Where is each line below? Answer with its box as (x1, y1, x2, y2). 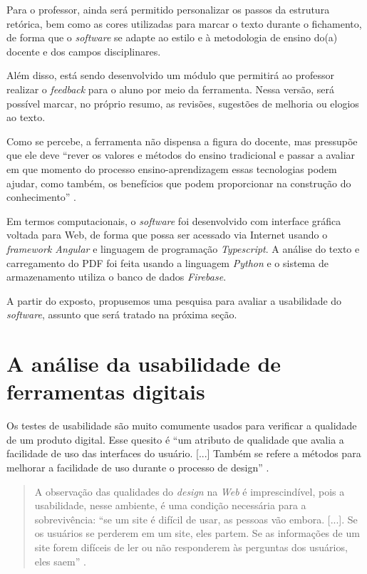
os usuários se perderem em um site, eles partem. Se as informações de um (34, 526, 360, 541)
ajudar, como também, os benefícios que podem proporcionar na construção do (6, 175, 351, 190)
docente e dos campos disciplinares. (6, 43, 161, 58)
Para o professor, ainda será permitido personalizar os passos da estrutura (6, 2, 330, 16)
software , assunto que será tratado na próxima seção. (6, 307, 237, 322)
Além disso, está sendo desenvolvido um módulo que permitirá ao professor (6, 68, 334, 83)
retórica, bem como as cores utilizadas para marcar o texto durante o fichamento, (6, 16, 362, 31)
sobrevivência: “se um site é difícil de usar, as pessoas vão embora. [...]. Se (34, 511, 358, 526)
